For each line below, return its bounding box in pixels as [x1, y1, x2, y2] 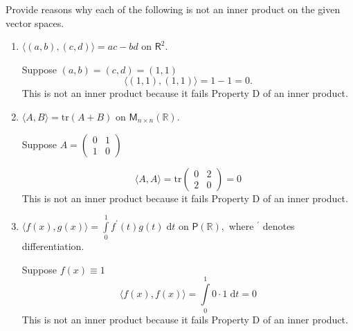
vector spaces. [6, 15, 64, 30]
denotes [262, 218, 295, 233]
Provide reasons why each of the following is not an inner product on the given [6, 2, 341, 16]
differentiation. [21, 239, 84, 253]
